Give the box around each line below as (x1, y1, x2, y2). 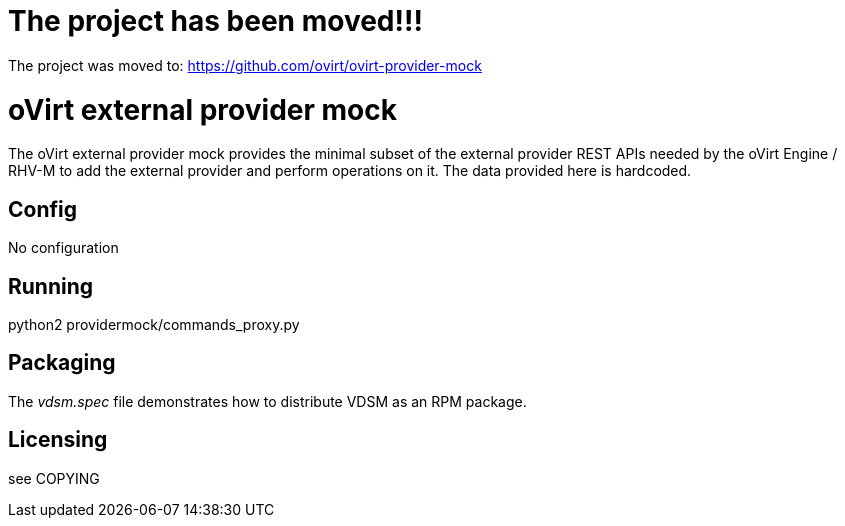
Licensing (8, 427, 108, 453)
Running (8, 273, 94, 299)
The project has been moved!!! (8, 4, 423, 38)
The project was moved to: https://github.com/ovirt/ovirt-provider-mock (8, 56, 482, 74)
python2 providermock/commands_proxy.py (8, 315, 300, 333)
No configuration (8, 239, 119, 257)
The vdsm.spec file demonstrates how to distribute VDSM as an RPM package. (8, 392, 527, 410)
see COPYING (8, 469, 100, 487)
